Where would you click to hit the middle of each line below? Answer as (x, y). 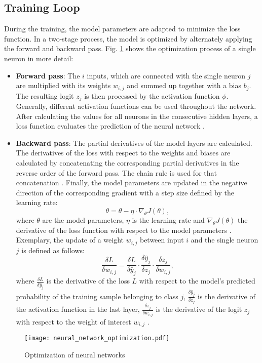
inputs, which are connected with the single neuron (166, 75)
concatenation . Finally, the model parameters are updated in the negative (132, 183)
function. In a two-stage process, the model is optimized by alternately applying (128, 38)
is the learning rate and (168, 220)
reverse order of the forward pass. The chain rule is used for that (116, 172)
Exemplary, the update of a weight (70, 240)
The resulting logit (45, 95)
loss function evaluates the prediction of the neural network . (110, 126)
